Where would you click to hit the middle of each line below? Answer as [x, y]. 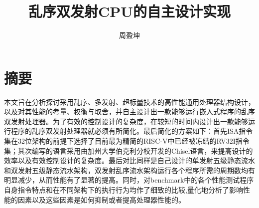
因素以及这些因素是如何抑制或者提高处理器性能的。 [101, 199]
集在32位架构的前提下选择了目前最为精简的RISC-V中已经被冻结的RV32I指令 [127, 141]
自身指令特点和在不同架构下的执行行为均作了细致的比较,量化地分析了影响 [124, 190]
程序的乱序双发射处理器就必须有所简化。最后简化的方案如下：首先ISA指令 [132, 131]
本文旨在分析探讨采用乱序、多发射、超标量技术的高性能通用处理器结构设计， [129, 102]
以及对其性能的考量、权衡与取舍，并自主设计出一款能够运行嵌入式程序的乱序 [129, 111]
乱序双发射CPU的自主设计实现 [129, 11]
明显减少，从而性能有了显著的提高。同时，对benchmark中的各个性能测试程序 [129, 180]
